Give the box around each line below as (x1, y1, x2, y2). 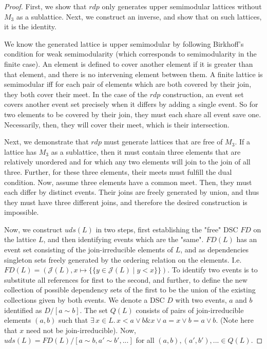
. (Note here (216, 315, 254, 325)
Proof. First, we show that (4, 1, 87, 11)
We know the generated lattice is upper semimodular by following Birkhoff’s (4, 38, 244, 49)
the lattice (4, 234, 36, 245)
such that (59, 315, 88, 325)
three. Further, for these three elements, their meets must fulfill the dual (4, 166, 232, 177)
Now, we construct (4, 224, 63, 234)
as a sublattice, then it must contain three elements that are (51, 146, 241, 157)
